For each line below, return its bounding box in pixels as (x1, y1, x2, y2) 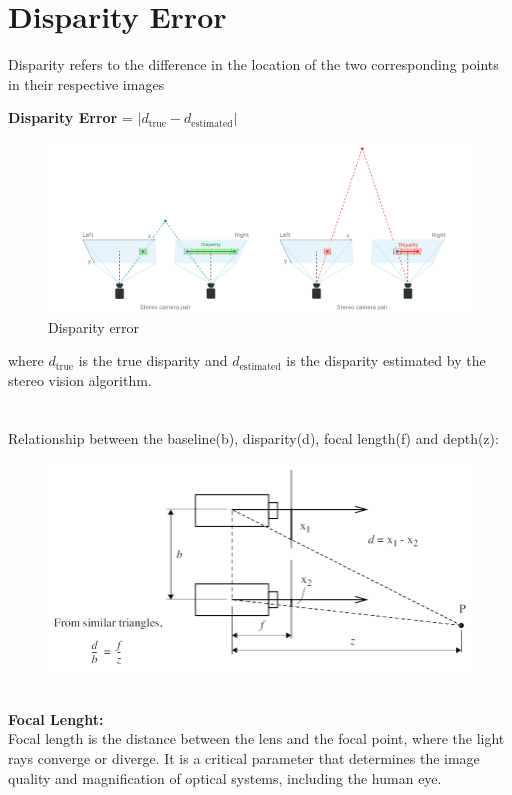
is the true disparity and (78, 350, 228, 371)
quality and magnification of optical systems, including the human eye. (8, 767, 442, 788)
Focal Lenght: (8, 708, 104, 729)
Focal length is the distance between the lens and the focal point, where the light (8, 728, 505, 749)
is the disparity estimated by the (286, 350, 486, 371)
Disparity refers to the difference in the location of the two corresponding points (8, 54, 499, 75)
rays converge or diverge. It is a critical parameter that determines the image (8, 747, 480, 768)
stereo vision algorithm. (8, 369, 152, 390)
